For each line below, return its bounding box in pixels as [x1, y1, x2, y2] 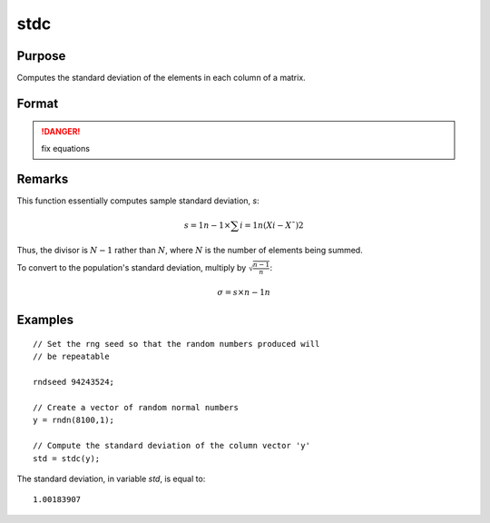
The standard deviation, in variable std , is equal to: [16, 473, 206, 484]
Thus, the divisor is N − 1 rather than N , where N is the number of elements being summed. [16, 245, 363, 256]
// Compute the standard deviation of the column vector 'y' [33, 440, 310, 451]
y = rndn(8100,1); [33, 415, 115, 426]
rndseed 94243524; [33, 377, 115, 388]
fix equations [41, 143, 91, 153]
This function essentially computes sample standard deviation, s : [16, 195, 260, 206]
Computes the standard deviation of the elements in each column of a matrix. [16, 73, 306, 84]
